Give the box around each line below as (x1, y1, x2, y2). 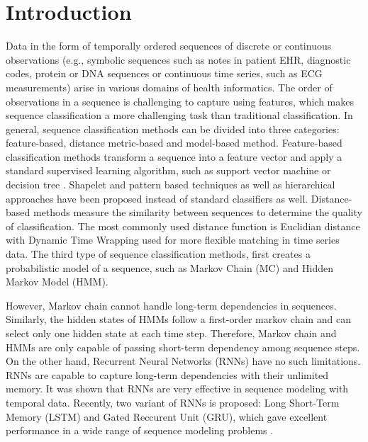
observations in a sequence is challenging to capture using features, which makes (6, 93, 355, 108)
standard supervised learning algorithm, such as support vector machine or (6, 163, 331, 178)
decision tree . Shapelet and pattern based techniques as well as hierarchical (6, 177, 335, 192)
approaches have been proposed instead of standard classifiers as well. (6, 191, 308, 205)
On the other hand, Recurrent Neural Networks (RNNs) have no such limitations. (6, 353, 361, 368)
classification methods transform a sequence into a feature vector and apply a (6, 149, 342, 164)
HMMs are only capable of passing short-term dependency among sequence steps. (6, 339, 360, 354)
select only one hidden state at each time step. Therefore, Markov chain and (6, 326, 337, 340)
